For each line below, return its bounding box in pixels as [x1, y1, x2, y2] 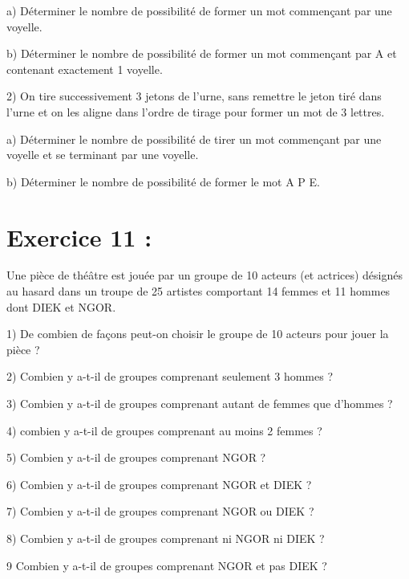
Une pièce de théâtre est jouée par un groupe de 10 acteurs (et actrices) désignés [6, 267, 403, 283]
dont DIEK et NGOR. [6, 298, 116, 315]
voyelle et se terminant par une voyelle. [6, 146, 199, 163]
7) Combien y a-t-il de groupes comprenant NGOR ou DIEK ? [6, 503, 314, 520]
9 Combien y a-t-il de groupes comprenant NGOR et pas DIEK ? [6, 557, 327, 573]
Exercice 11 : [6, 220, 152, 253]
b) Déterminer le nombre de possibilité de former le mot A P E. [6, 173, 320, 190]
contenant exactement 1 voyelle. [6, 60, 163, 77]
